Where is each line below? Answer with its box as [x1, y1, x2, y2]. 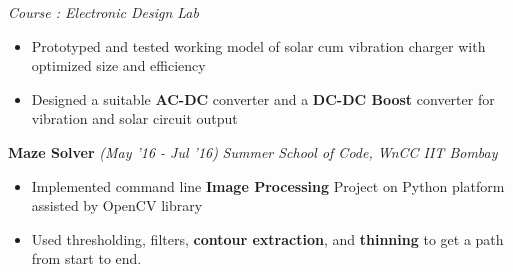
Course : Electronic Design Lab [8, 2, 199, 22]
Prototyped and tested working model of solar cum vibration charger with [31, 35, 486, 56]
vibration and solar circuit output [31, 108, 238, 129]
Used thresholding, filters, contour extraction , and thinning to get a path [31, 228, 504, 249]
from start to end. [31, 248, 142, 269]
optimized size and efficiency [31, 55, 206, 76]
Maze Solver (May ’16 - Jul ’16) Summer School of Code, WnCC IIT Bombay [8, 141, 498, 162]
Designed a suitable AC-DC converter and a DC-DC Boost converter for [31, 88, 495, 109]
